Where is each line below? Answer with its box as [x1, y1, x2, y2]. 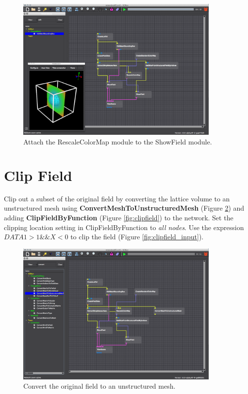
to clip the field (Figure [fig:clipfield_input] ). [70, 232, 204, 242]
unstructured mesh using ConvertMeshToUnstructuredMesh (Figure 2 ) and [4, 203, 245, 213]
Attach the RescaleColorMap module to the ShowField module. [23, 137, 212, 147]
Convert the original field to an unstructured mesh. [23, 381, 176, 391]
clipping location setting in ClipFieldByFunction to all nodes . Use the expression [4, 222, 244, 232]
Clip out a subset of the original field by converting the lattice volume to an [4, 193, 230, 203]
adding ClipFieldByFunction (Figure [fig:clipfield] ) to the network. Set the [4, 212, 233, 222]
